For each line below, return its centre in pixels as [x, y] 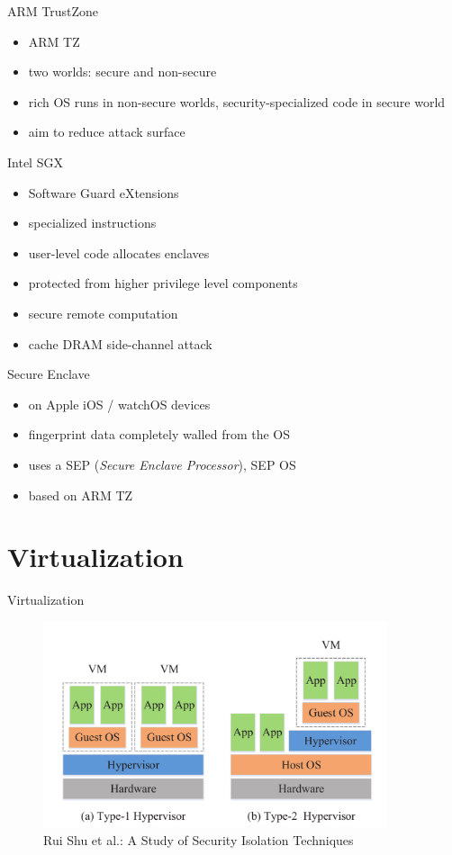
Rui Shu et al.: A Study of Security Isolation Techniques [199, 839]
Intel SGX [35, 162]
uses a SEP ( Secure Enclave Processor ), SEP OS [162, 464]
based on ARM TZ [81, 495]
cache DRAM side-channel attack [120, 343]
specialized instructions [92, 223]
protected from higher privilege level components [163, 283]
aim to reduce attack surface [107, 132]
